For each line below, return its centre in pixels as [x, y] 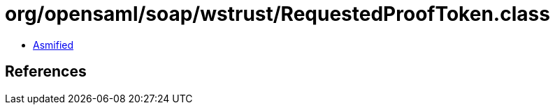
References [46, 72]
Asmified [53, 45]
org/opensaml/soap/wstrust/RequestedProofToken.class [277, 14]
